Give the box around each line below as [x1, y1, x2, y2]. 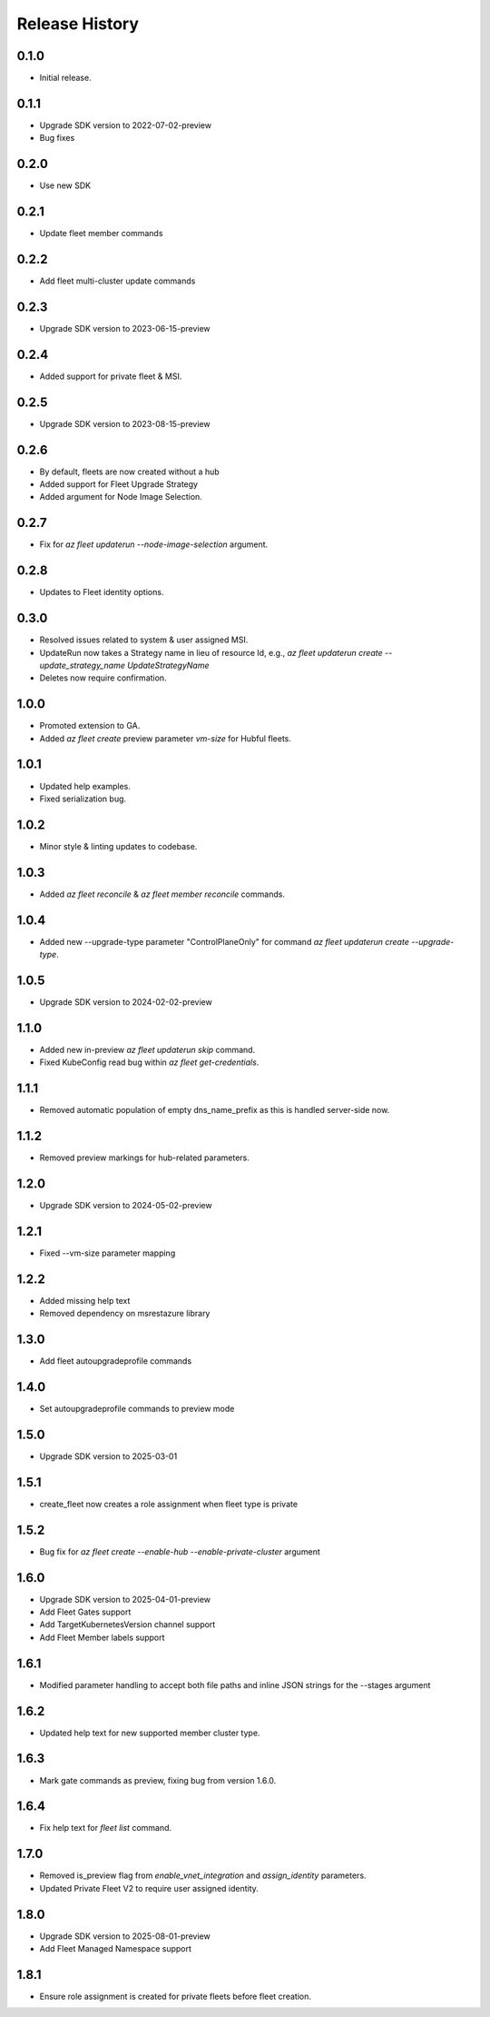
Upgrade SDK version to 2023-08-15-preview [39, 418, 211, 429]
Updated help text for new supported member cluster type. [39, 1727, 260, 1738]
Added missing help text [39, 1295, 131, 1306]
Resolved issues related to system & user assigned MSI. [39, 634, 249, 645]
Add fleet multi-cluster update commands [39, 275, 196, 286]
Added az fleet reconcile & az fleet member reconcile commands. [39, 889, 286, 899]
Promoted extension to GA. [39, 720, 141, 731]
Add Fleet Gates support [39, 1606, 132, 1617]
